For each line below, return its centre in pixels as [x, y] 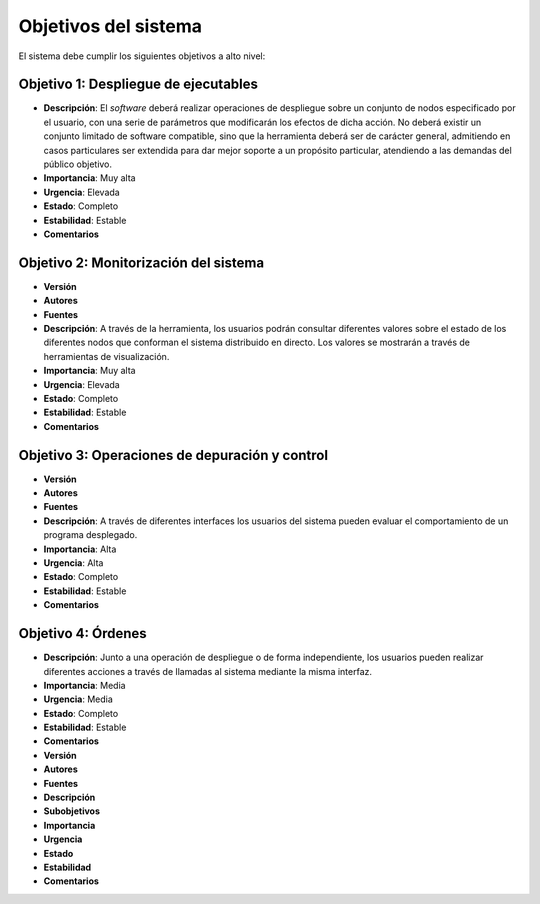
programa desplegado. [90, 535]
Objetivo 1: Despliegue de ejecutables [138, 84]
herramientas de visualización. [106, 356]
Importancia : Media [84, 685]
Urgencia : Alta [73, 563]
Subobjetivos [71, 811]
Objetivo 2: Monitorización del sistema [141, 262]
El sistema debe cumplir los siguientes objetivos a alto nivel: [142, 56]
